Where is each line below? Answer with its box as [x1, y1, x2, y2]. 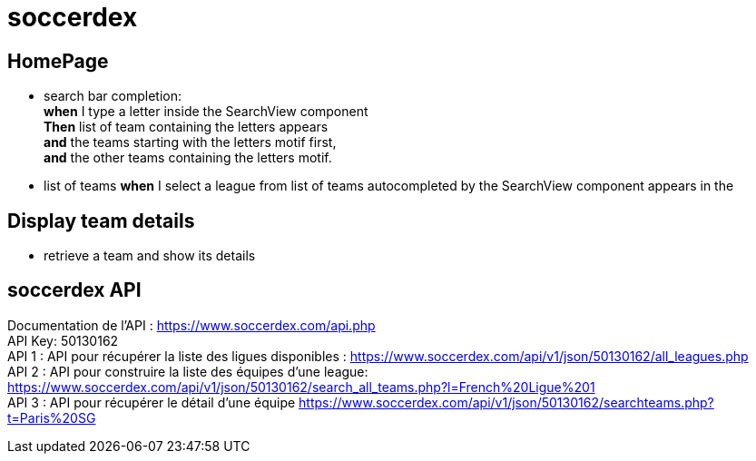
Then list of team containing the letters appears [44, 119, 329, 135]
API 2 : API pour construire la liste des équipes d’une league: [7, 363, 368, 379]
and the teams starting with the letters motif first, [44, 134, 337, 151]
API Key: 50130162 [7, 332, 119, 348]
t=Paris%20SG [7, 409, 96, 426]
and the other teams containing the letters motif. [44, 150, 332, 166]
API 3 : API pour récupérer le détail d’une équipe [7, 394, 296, 410]
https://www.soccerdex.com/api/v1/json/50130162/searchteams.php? [299, 394, 714, 410]
